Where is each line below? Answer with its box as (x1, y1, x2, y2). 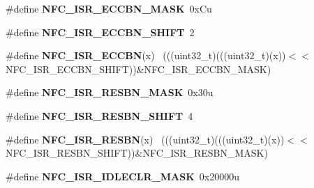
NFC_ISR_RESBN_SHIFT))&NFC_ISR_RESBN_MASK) (6, 146, 268, 160)
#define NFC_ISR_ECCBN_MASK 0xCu (6, 1, 212, 15)
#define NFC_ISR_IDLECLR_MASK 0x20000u (6, 169, 239, 183)
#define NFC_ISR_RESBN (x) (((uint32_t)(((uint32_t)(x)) (6, 132, 285, 146)
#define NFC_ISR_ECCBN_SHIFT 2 (6, 24, 195, 39)
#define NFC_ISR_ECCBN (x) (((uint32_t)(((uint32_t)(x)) (6, 48, 286, 63)
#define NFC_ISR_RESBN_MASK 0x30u (6, 85, 214, 100)
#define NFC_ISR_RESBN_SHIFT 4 (6, 108, 193, 123)
